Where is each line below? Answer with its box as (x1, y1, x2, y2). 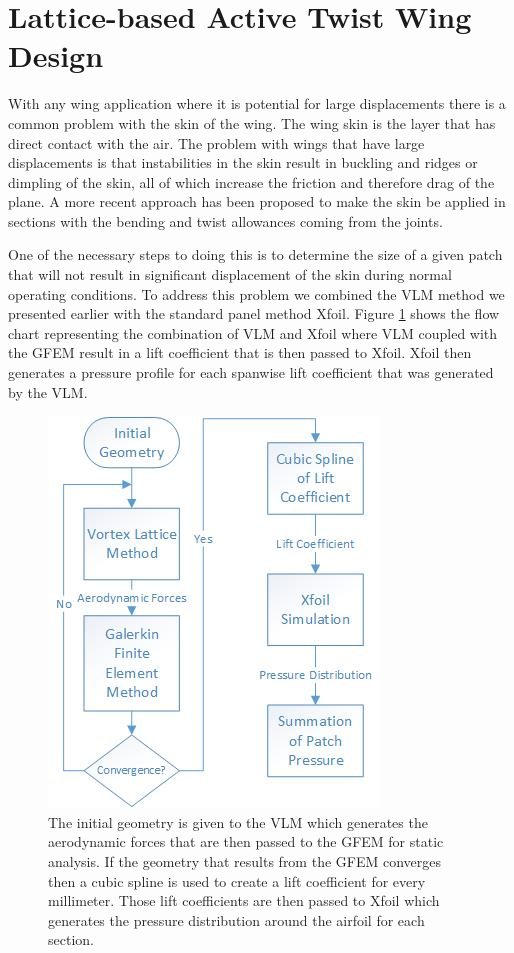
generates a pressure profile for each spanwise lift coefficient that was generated (8, 362, 494, 383)
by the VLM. (8, 381, 88, 402)
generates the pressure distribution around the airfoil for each (48, 909, 425, 930)
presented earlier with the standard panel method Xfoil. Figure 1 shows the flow (8, 303, 500, 324)
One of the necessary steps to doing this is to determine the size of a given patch (8, 244, 503, 265)
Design (8, 35, 104, 76)
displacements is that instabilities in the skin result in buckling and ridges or (8, 152, 478, 173)
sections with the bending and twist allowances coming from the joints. (8, 210, 443, 231)
